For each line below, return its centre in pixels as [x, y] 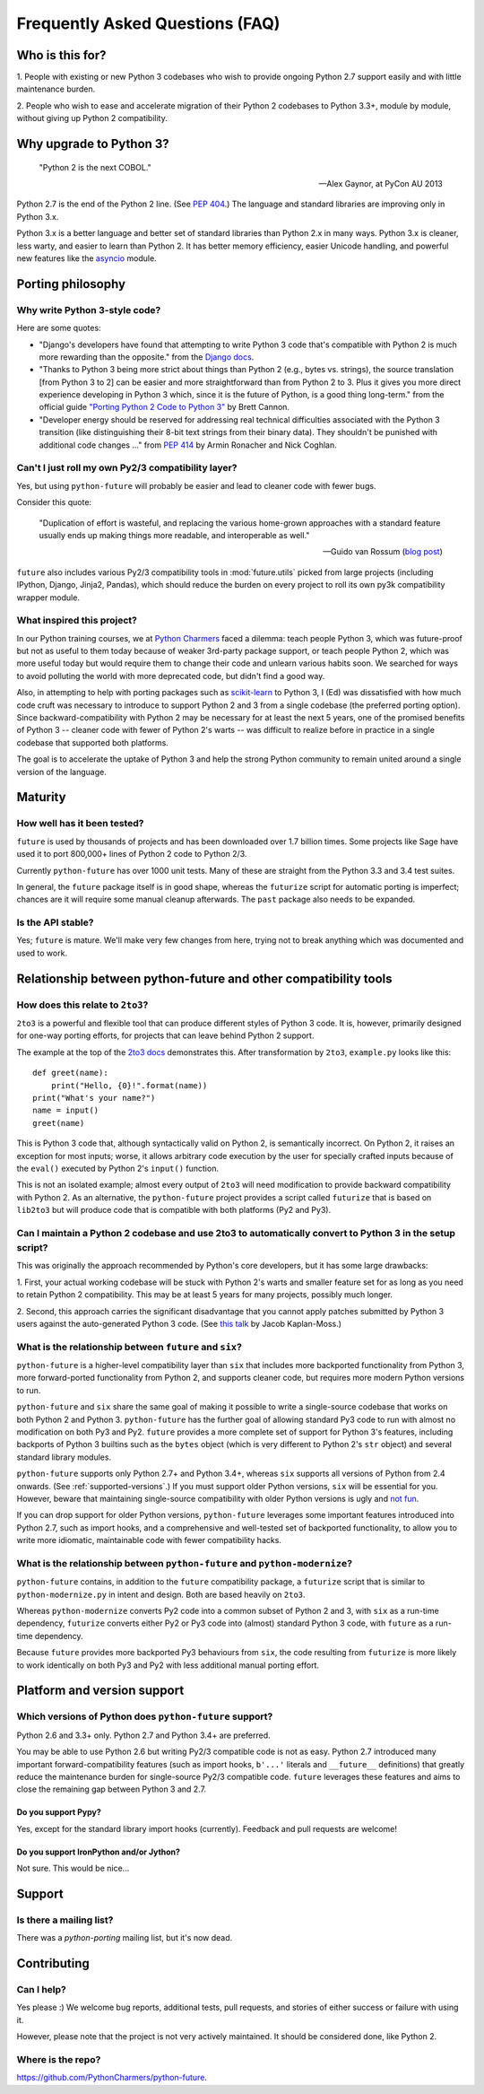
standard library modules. [64, 1457]
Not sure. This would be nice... [73, 1868]
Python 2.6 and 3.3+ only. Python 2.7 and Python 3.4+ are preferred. [143, 1735]
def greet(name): [70, 1073]
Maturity [41, 797]
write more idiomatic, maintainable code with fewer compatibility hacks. [149, 1540]
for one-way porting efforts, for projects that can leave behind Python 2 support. [165, 1035]
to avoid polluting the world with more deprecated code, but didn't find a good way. [171, 676]
